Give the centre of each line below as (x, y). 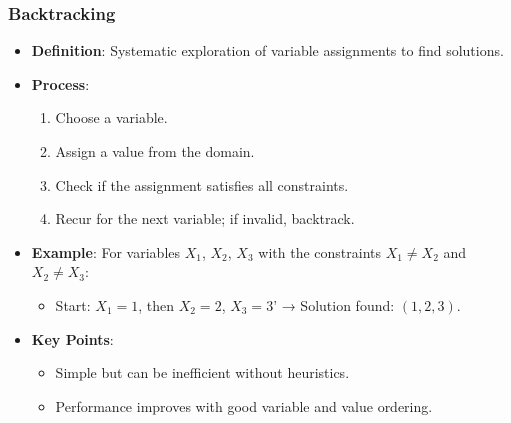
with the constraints (319, 251)
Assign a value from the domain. (155, 151)
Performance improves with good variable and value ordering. (244, 405)
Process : (60, 83)
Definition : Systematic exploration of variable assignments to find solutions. (267, 50)
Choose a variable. (111, 117)
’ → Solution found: (334, 304)
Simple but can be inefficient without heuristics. (202, 372)
